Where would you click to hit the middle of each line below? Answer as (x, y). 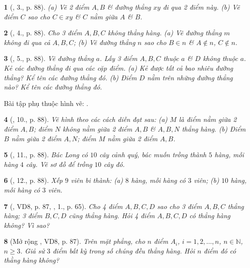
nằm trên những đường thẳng (190, 77)
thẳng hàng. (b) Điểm (214, 128)
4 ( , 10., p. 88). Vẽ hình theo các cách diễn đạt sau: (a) (86, 119)
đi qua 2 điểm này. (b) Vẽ (201, 7)
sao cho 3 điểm (180, 206)
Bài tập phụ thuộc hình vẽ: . (46, 103)
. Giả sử (32, 250)
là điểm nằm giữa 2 (208, 119)
